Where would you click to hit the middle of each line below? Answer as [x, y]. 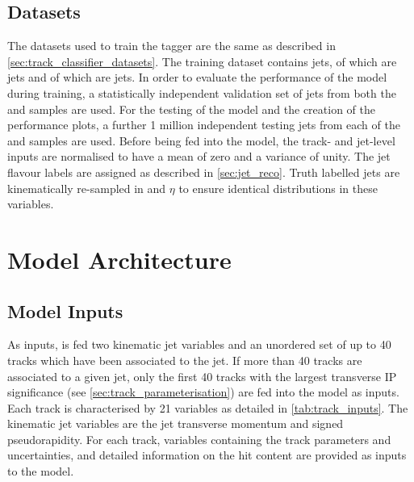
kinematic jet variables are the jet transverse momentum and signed [176, 423]
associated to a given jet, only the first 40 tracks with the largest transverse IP [202, 376]
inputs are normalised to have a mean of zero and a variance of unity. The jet [199, 156]
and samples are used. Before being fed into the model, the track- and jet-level [201, 140]
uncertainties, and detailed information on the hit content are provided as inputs [207, 455]
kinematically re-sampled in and [87, 188]
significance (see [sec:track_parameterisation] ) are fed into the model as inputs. [203, 392]
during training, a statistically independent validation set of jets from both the [202, 92]
